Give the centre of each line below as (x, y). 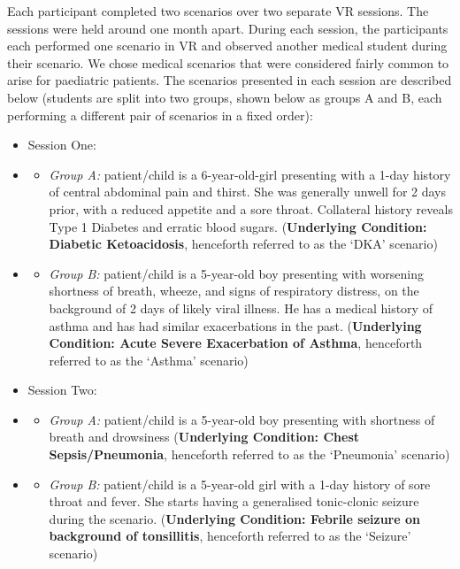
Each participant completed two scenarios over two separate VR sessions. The (218, 11)
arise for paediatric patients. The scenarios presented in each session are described (230, 80)
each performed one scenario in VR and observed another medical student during (227, 46)
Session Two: (62, 390)
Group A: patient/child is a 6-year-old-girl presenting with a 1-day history (250, 174)
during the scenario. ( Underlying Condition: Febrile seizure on (234, 518)
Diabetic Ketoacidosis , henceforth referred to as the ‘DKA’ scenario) (243, 244)
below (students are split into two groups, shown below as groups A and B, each (225, 97)
